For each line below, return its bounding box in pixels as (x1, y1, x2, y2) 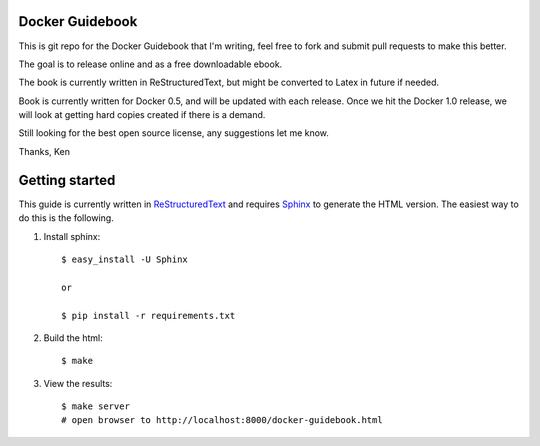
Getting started (18, 171, 116, 189)
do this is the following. (18, 212, 114, 224)
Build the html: (43, 331, 104, 344)
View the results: (43, 377, 113, 389)
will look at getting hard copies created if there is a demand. (18, 109, 266, 121)
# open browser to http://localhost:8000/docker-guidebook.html (61, 415, 384, 426)
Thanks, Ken (18, 145, 70, 157)
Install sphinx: (43, 230, 101, 242)
